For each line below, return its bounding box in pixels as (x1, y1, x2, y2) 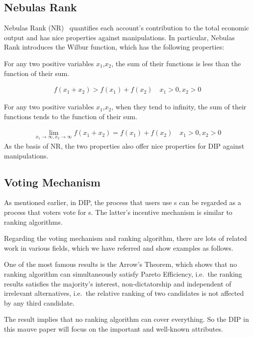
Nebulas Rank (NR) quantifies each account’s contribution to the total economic (4, 23, 249, 33)
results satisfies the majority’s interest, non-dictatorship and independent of (4, 278, 231, 288)
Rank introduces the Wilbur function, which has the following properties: (4, 42, 225, 52)
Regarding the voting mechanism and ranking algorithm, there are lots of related (4, 233, 247, 243)
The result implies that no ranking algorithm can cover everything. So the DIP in (4, 314, 249, 324)
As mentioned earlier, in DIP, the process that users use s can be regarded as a (4, 197, 241, 207)
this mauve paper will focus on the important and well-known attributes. (4, 323, 223, 334)
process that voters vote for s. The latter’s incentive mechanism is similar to (4, 207, 232, 217)
